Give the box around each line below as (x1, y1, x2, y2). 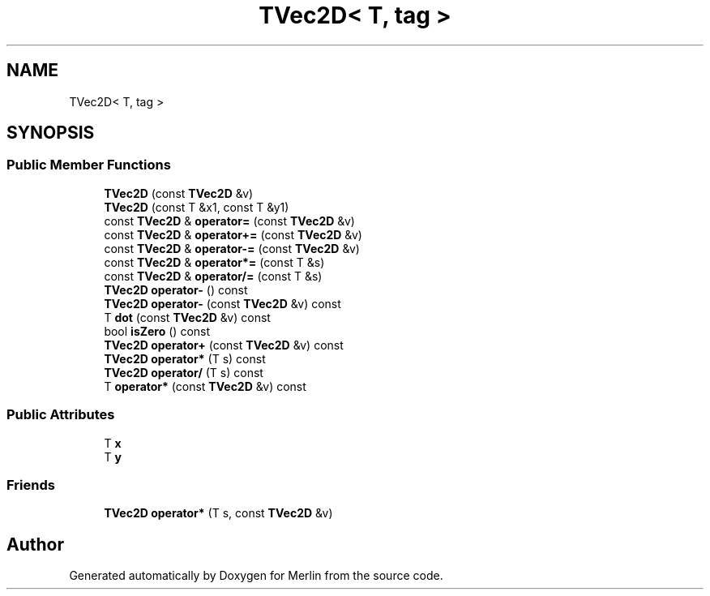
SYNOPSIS (6, 122, 95, 144)
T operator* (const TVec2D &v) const (104, 379, 306, 393)
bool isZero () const (104, 324, 211, 338)
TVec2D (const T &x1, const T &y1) (104, 199, 289, 214)
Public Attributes (6, 406, 115, 423)
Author (6, 534, 64, 555)
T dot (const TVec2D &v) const (104, 310, 271, 324)
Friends (6, 476, 55, 493)
